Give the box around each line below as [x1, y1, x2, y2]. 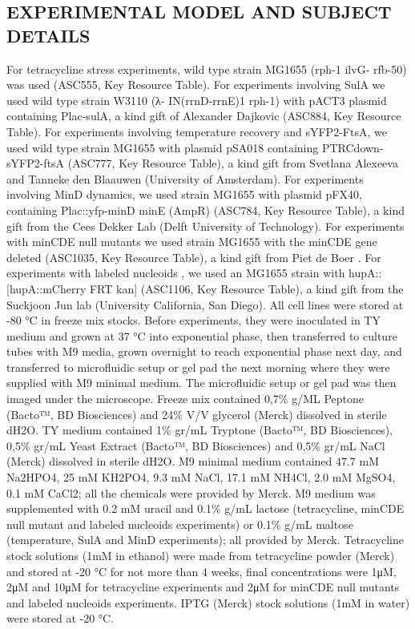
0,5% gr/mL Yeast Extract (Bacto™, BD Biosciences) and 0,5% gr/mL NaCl [6, 437, 385, 454]
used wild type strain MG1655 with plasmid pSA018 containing [6, 139, 319, 155]
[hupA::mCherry [6, 280, 87, 296]
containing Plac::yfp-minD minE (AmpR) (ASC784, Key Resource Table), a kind [6, 201, 405, 218]
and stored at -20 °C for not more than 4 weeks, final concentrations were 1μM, [6, 562, 397, 579]
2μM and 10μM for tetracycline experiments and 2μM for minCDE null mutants [6, 579, 400, 595]
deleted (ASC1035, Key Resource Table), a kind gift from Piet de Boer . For [6, 248, 381, 265]
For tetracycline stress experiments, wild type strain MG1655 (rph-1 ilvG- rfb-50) [6, 60, 407, 77]
